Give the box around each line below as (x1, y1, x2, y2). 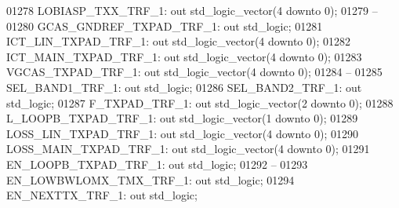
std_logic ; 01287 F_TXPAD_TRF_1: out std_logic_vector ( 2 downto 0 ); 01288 (6, 94, 394, 111)
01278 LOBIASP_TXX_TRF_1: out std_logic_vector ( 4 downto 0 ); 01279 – (6, 2, 378, 18)
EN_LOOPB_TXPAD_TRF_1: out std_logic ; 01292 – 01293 (6, 155, 308, 172)
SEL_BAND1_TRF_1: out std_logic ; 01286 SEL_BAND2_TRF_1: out (6, 78, 362, 95)
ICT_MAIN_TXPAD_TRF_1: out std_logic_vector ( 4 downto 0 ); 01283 (6, 48, 362, 64)
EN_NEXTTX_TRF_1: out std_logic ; (6, 187, 198, 203)
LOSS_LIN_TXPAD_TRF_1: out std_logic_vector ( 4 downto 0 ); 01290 (6, 125, 358, 141)
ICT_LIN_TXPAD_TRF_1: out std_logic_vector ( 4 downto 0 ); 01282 (6, 33, 351, 49)
